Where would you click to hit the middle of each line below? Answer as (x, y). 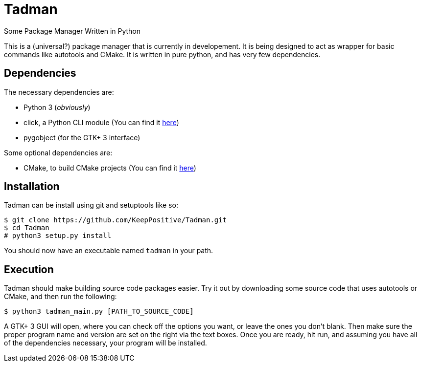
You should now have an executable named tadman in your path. (109, 251)
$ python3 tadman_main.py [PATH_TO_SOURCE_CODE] (99, 312)
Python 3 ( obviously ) (57, 107)
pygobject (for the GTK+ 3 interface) (82, 137)
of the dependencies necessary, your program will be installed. (105, 343)
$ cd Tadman (27, 228)
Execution (29, 269)
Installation (32, 187)
